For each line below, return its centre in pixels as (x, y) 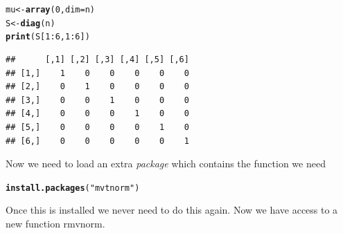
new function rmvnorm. (55, 223)
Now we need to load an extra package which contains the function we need (166, 164)
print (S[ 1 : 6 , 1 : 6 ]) (48, 37)
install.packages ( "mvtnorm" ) (73, 188)
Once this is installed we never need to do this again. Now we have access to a (172, 210)
